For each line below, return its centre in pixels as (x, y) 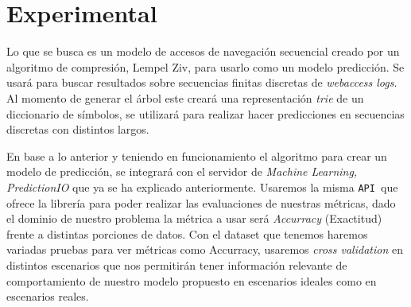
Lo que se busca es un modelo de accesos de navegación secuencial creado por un (203, 51)
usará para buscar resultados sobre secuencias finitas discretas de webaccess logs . (202, 82)
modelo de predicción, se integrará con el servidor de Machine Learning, (182, 171)
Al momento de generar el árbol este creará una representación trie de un (185, 97)
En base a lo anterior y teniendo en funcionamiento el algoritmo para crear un (197, 155)
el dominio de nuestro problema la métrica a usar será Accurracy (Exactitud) (194, 218)
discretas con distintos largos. (78, 129)
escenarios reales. (48, 296)
